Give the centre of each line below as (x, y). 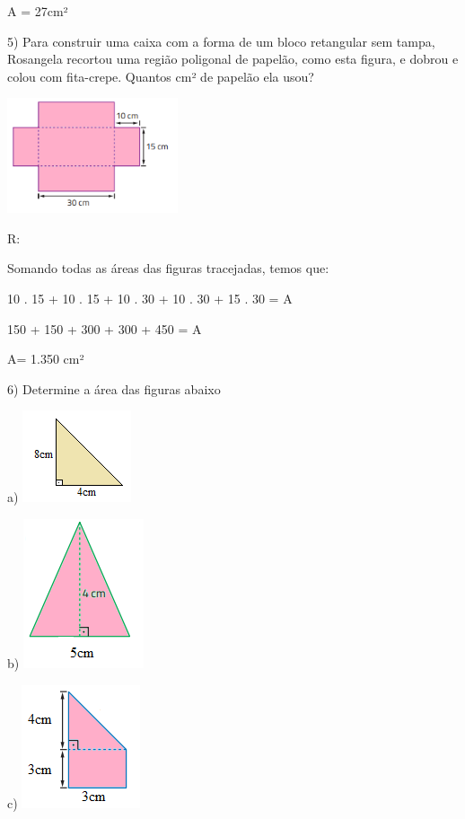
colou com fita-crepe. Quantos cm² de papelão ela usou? (161, 76)
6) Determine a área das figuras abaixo (114, 388)
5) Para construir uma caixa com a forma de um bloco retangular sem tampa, (221, 41)
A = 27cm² (38, 11)
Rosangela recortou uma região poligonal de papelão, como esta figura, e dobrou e (233, 59)
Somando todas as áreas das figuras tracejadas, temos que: (168, 268)
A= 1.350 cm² (46, 359)
